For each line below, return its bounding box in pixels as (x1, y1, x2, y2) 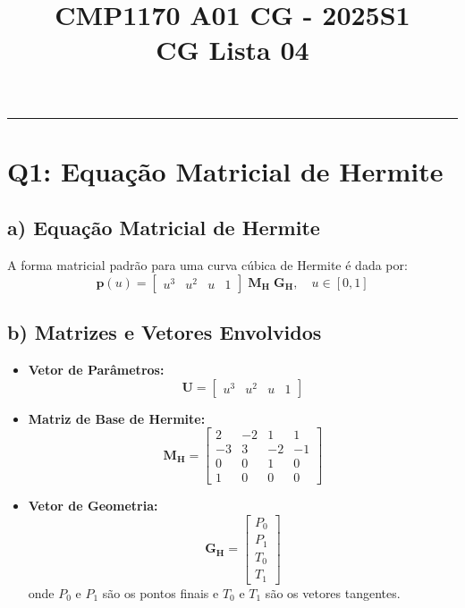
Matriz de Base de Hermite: (28, 409, 206, 427)
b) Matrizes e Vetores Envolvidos (7, 318, 322, 346)
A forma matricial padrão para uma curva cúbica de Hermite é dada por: (7, 256, 408, 274)
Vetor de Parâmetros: (28, 359, 165, 378)
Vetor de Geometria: (28, 496, 158, 515)
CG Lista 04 (156, 31, 309, 68)
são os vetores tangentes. (265, 583, 401, 602)
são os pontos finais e (102, 583, 219, 602)
